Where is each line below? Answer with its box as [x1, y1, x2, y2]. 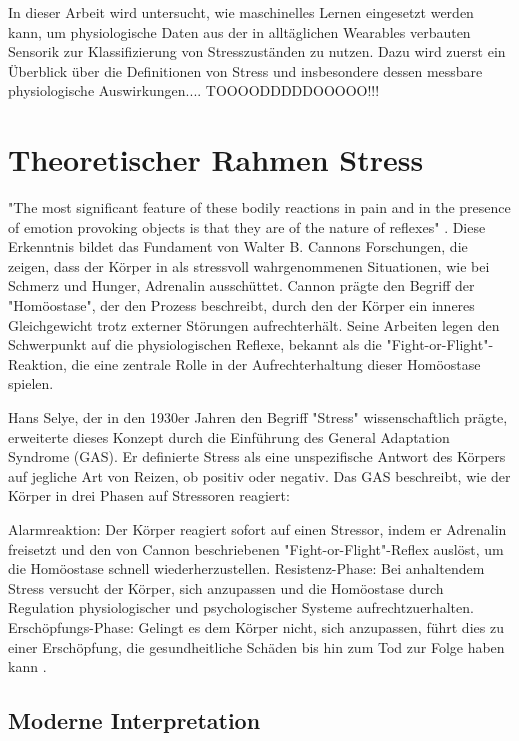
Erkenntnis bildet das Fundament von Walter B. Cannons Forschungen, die [8, 236, 468, 257]
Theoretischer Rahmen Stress [8, 139, 424, 180]
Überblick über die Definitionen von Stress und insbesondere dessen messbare [8, 60, 483, 81]
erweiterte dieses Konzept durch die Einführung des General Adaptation [8, 426, 450, 447]
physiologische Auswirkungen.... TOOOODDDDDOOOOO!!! [8, 80, 380, 101]
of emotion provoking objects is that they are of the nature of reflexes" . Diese [8, 216, 486, 237]
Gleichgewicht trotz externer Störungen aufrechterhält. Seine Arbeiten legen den [8, 314, 500, 335]
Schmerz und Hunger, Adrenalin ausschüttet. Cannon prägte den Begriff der [8, 275, 475, 296]
